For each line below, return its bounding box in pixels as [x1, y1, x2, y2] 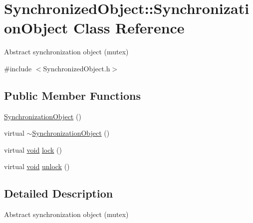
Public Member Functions [4, 87, 141, 103]
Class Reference [73, 17, 185, 38]
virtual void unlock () [4, 161, 70, 172]
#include [4, 63, 32, 73]
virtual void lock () [4, 144, 62, 155]
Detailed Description [4, 186, 113, 201]
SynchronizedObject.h [43, 63, 110, 73]
